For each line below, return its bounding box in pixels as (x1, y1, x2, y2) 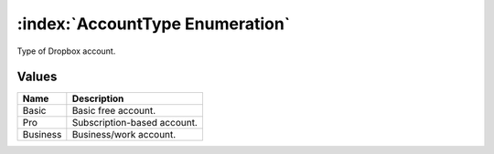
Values (16, 69, 58, 85)
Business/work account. (71, 128, 177, 141)
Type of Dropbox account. (16, 46, 116, 56)
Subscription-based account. (71, 117, 199, 129)
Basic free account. (71, 105, 156, 118)
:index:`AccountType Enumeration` (16, 14, 291, 34)
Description (71, 92, 124, 105)
